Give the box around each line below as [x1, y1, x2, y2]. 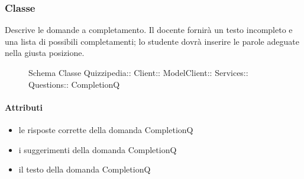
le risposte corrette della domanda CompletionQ [18, 123, 193, 135]
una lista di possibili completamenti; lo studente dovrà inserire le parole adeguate [5, 35, 299, 47]
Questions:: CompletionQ [28, 78, 120, 90]
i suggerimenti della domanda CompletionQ [18, 143, 177, 155]
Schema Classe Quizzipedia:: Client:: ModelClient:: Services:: [28, 67, 248, 78]
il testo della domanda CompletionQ [18, 163, 151, 175]
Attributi [5, 101, 43, 113]
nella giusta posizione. [5, 47, 85, 59]
